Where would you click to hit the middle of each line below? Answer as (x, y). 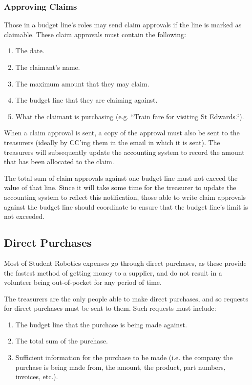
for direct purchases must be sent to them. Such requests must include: (110, 308)
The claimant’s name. (48, 67)
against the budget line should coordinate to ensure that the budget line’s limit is (126, 206)
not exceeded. (24, 216)
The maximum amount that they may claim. (82, 83)
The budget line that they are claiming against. (86, 100)
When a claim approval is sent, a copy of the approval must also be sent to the (122, 133)
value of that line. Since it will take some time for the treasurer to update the (120, 187)
